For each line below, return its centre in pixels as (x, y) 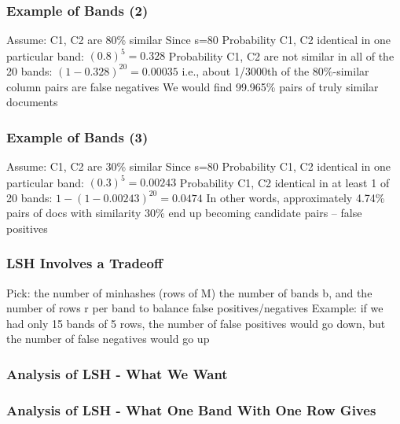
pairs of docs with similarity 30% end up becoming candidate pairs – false (184, 213)
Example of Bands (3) (77, 136)
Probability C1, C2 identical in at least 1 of (284, 182)
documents (32, 102)
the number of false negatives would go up (108, 339)
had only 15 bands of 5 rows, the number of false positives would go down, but (196, 323)
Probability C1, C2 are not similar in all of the (281, 55)
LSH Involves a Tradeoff (84, 263)
